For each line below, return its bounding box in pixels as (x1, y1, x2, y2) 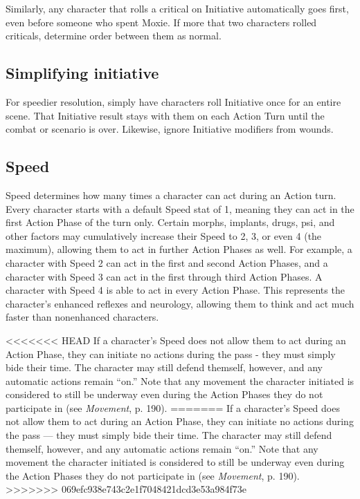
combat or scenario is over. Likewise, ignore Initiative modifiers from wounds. (6, 122, 334, 136)
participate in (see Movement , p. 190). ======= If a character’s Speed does (6, 400, 340, 415)
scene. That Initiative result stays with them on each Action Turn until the (6, 108, 325, 122)
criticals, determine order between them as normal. (6, 28, 222, 43)
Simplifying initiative (6, 62, 159, 84)
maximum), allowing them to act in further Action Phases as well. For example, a (6, 242, 352, 256)
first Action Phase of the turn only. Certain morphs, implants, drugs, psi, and (6, 215, 335, 229)
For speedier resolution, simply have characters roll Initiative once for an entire (6, 94, 341, 109)
